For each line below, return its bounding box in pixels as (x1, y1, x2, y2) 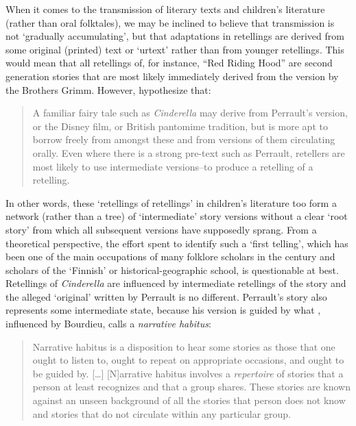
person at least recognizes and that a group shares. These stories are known (32, 379, 351, 394)
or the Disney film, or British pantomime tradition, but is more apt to (32, 118, 328, 133)
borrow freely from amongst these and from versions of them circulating (32, 132, 335, 147)
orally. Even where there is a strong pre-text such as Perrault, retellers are (32, 145, 345, 160)
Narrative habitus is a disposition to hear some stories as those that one (32, 339, 335, 353)
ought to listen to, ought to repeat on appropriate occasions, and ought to (32, 353, 344, 367)
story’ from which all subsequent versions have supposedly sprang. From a (5, 222, 317, 236)
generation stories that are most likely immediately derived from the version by (5, 68, 339, 83)
